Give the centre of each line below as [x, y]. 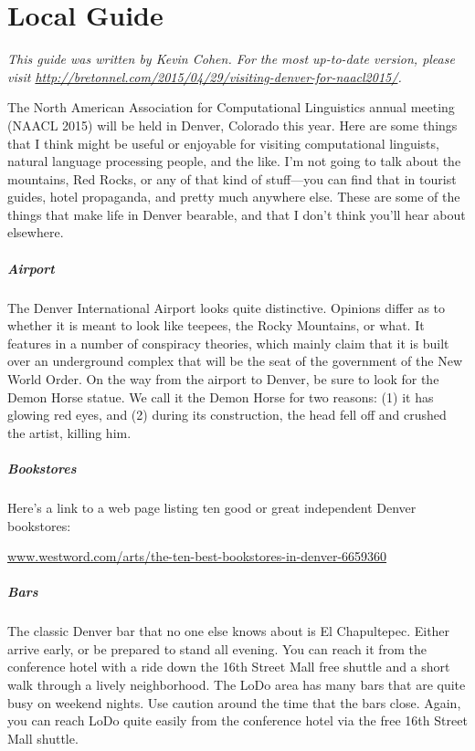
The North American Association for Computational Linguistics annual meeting [231, 107]
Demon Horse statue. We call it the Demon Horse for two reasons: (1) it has [221, 396]
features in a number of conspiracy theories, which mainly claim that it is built [228, 343]
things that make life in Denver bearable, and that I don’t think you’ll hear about [237, 214]
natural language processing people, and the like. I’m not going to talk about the [234, 161]
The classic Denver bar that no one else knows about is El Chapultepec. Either [229, 631]
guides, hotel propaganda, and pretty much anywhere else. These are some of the [234, 197]
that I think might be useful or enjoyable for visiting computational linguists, [223, 143]
